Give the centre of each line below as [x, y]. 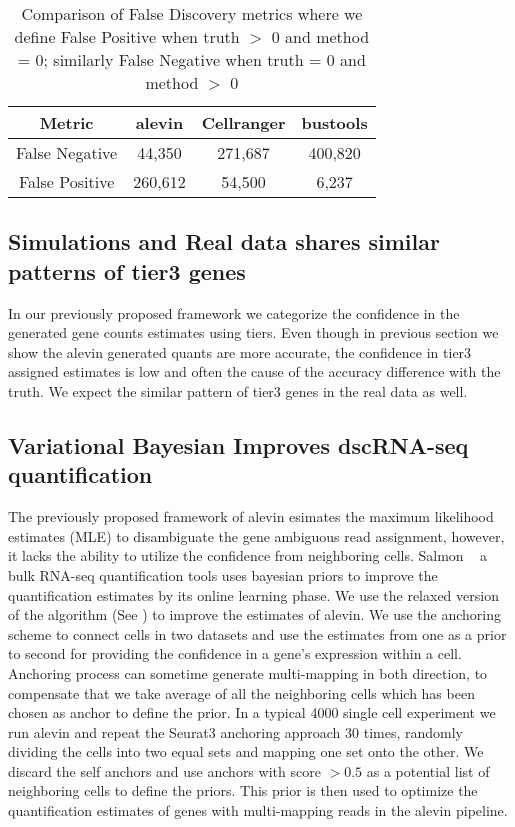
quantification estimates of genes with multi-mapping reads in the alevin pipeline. [258, 810]
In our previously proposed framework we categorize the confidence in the [234, 312]
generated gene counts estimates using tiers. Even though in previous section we [253, 332]
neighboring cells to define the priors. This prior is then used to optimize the [243, 790]
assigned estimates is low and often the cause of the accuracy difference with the [254, 371]
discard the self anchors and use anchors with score [164, 770]
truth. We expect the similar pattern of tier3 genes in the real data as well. [238, 390]
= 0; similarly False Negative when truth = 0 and [191, 59]
